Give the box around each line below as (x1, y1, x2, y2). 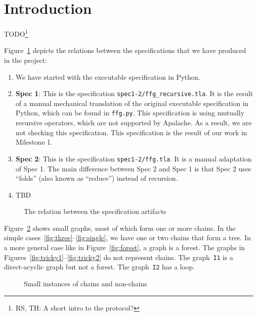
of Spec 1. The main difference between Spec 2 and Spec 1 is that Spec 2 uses (15, 163, 251, 173)
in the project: (4, 54, 47, 65)
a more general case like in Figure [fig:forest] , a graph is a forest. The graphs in (4, 242, 245, 253)
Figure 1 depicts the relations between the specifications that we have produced (4, 45, 246, 55)
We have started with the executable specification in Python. (15, 71, 201, 82)
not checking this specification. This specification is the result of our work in (15, 127, 247, 137)
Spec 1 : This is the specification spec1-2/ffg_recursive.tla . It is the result (15, 88, 253, 99)
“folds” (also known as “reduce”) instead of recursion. (15, 173, 178, 183)
